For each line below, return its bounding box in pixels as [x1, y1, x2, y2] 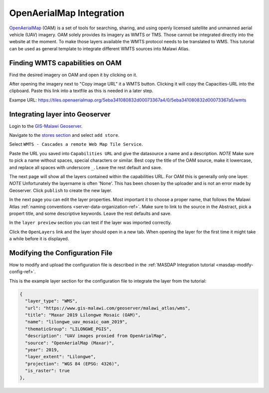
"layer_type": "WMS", [25, 298, 78, 304]
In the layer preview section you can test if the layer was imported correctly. [9, 219, 172, 226]
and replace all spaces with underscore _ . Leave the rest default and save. [9, 164, 162, 170]
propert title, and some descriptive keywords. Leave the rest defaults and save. [9, 210, 172, 216]
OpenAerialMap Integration [9, 7, 125, 18]
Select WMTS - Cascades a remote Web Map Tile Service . [9, 141, 143, 147]
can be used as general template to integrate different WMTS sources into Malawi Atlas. [9, 45, 190, 52]
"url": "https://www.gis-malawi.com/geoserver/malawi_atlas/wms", [25, 305, 191, 311]
